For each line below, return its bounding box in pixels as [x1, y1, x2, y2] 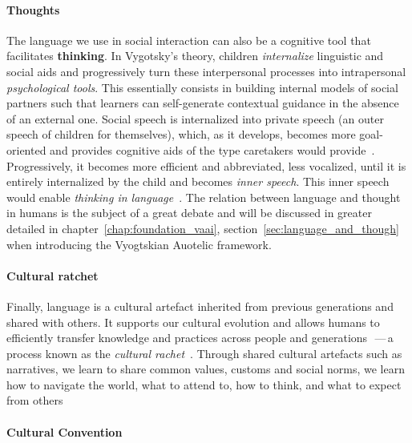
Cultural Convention [6, 423, 123, 440]
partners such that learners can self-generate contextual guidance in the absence [6, 95, 399, 111]
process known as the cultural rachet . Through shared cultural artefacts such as [6, 344, 402, 361]
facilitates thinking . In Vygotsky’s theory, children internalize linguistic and [6, 47, 384, 64]
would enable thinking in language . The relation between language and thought [6, 188, 401, 205]
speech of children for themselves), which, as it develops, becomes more [6, 126, 356, 143]
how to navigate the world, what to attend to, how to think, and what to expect [6, 376, 402, 393]
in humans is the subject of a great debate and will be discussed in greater [6, 204, 372, 221]
